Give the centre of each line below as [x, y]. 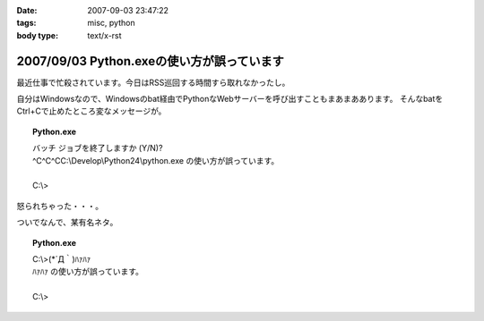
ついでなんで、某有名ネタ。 [67, 223]
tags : [26, 23]
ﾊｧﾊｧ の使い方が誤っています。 [88, 272]
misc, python [111, 23]
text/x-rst [104, 35]
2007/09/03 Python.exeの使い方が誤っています [150, 61]
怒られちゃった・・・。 [60, 206]
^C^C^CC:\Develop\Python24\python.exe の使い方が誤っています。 [156, 160]
